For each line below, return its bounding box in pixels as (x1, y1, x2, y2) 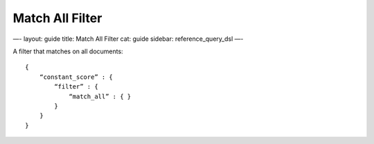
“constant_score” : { (39, 73, 114, 81)
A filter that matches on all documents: (12, 47, 124, 55)
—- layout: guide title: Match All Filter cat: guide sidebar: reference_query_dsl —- (12, 35, 244, 43)
